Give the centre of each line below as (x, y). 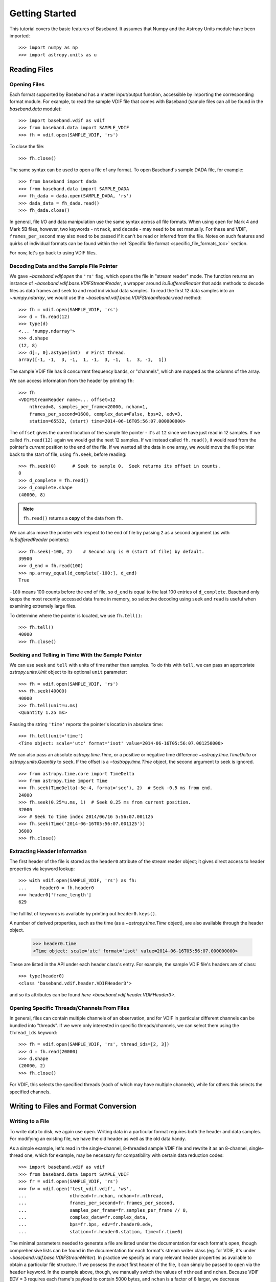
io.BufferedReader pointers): (39, 540)
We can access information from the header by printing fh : (72, 381)
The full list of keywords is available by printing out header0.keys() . (83, 913)
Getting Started (43, 13)
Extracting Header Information (48, 851)
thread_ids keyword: (33, 1032)
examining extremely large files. (43, 606)
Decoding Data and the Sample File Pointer (63, 266)
